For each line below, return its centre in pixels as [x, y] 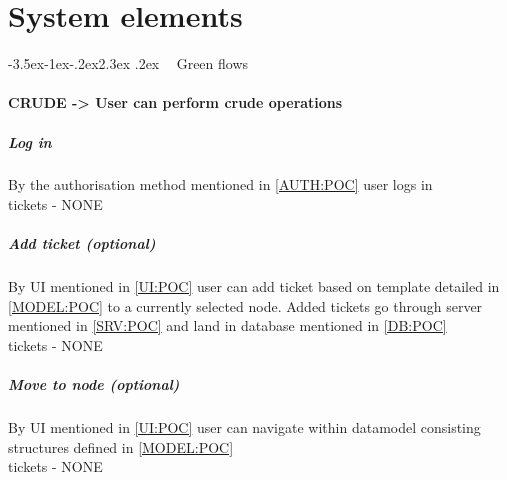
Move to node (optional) [94, 384]
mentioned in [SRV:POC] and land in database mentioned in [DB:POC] [227, 325]
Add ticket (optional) [82, 243]
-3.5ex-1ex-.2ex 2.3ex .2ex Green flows [128, 63]
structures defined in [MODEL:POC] [121, 446]
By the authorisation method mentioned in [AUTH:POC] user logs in [220, 184]
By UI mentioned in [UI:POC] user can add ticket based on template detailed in [254, 286]
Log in [30, 141]
